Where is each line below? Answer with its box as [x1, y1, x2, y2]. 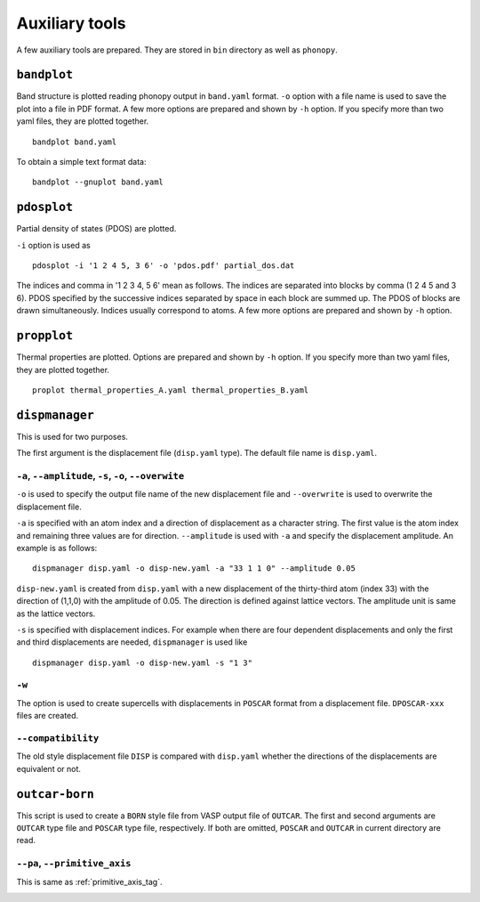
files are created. [16, 711, 79, 721]
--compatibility [16, 732, 100, 744]
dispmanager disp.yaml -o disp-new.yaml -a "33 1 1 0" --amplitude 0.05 [32, 564, 356, 573]
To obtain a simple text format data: [16, 157, 147, 167]
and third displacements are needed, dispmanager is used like [16, 637, 248, 647]
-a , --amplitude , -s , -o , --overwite [16, 470, 185, 483]
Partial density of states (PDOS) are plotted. [16, 223, 177, 234]
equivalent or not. [16, 763, 82, 774]
